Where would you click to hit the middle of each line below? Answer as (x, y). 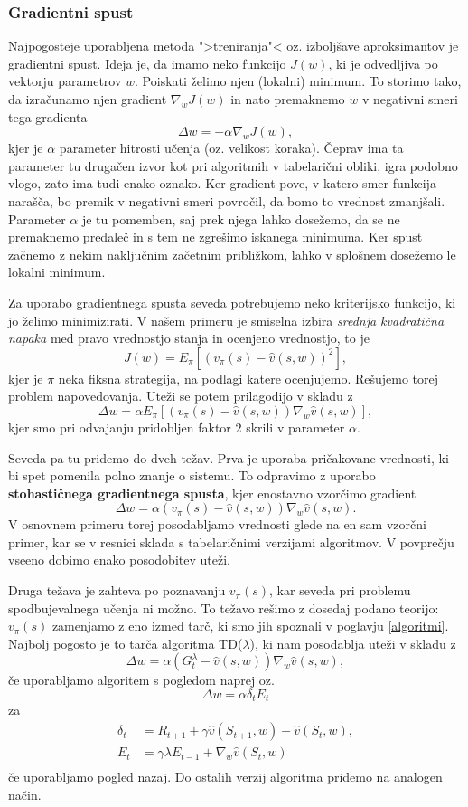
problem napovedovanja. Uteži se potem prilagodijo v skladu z (181, 396)
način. (25, 794)
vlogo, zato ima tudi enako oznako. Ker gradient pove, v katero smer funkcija (222, 183)
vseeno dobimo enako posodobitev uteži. (119, 560)
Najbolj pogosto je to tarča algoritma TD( (126, 643)
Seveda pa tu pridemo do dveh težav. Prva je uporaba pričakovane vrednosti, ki (229, 457)
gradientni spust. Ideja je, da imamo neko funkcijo (147, 63)
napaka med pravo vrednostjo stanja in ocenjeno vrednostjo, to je (189, 338)
